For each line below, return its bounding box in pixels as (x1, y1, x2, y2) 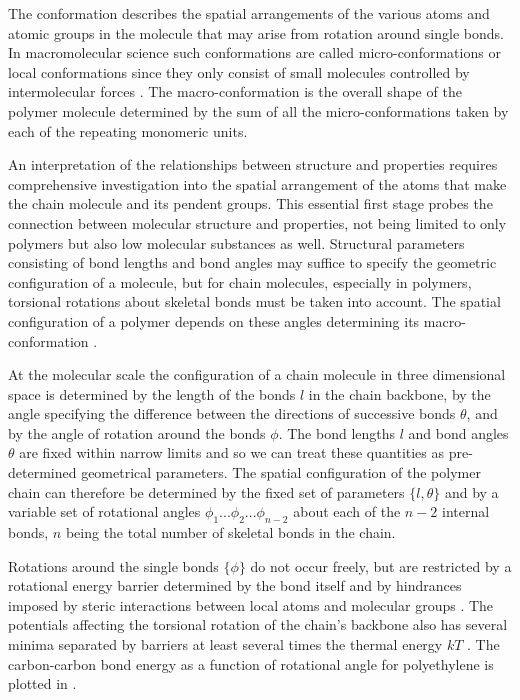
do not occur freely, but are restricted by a (250, 555, 512, 576)
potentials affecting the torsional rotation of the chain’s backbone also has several (8, 614, 508, 635)
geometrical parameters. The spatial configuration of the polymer (81, 462, 481, 483)
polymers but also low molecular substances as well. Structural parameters (8, 232, 465, 253)
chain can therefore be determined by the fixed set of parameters (8, 481, 405, 502)
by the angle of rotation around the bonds (8, 422, 266, 443)
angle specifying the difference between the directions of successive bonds (8, 403, 456, 424)
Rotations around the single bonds (8, 555, 219, 576)
